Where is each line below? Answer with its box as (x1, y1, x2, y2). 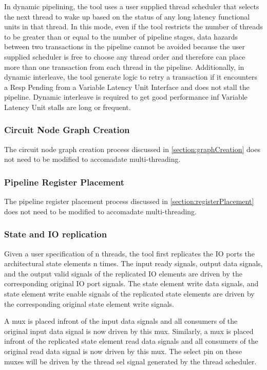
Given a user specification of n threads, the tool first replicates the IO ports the (4, 248, 255, 258)
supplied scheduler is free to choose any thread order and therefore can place (4, 51, 245, 62)
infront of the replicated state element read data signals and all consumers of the (4, 336, 258, 346)
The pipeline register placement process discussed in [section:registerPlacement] (4, 196, 254, 207)
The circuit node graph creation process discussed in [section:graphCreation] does (4, 143, 260, 154)
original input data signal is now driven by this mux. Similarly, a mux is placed (4, 325, 254, 336)
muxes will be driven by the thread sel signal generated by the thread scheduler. (4, 356, 257, 366)
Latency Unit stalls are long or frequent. (4, 101, 131, 112)
